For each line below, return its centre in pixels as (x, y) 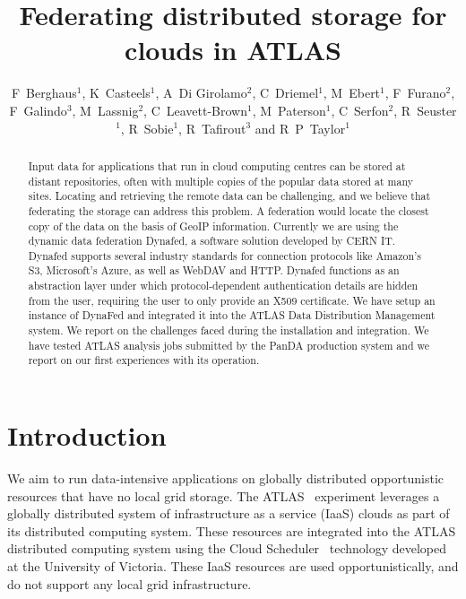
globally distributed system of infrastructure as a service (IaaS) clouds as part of (229, 513)
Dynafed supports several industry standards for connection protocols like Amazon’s (225, 255)
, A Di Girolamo (201, 93)
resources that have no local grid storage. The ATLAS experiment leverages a (224, 495)
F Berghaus (44, 93)
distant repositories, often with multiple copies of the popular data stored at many (221, 181)
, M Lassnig (105, 110)
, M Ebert (352, 93)
